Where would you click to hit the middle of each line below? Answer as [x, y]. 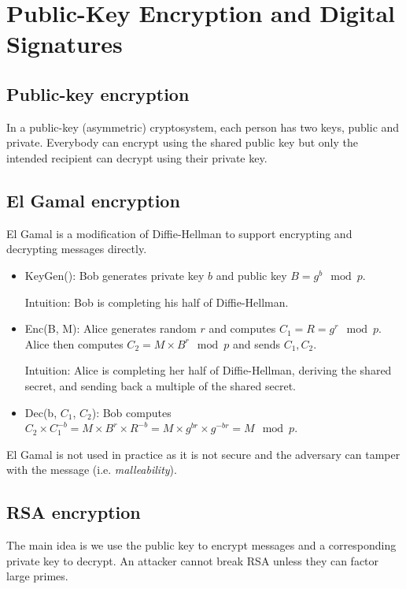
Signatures [65, 44]
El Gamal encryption [93, 200]
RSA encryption [74, 512]
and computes [242, 328]
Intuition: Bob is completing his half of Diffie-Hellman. [157, 302]
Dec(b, [41, 412]
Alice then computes [74, 343]
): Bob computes [131, 412]
